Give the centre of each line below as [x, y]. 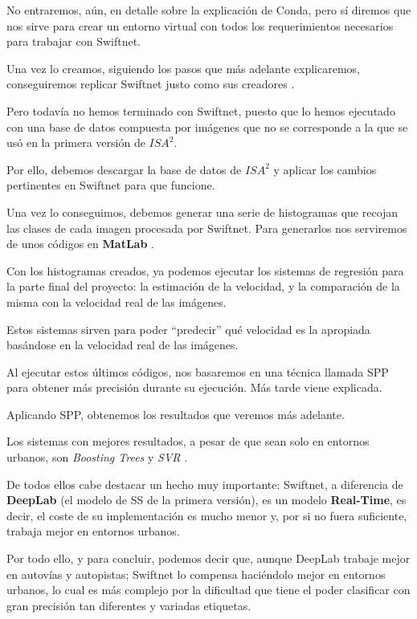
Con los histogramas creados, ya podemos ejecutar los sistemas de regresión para [205, 270]
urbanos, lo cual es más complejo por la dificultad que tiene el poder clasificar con [208, 590]
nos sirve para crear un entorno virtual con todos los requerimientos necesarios [200, 25]
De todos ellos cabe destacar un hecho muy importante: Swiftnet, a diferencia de [205, 484]
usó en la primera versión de [76, 143]
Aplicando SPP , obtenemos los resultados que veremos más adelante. [176, 414]
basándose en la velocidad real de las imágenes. [123, 345]
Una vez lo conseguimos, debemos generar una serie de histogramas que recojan [202, 212]
